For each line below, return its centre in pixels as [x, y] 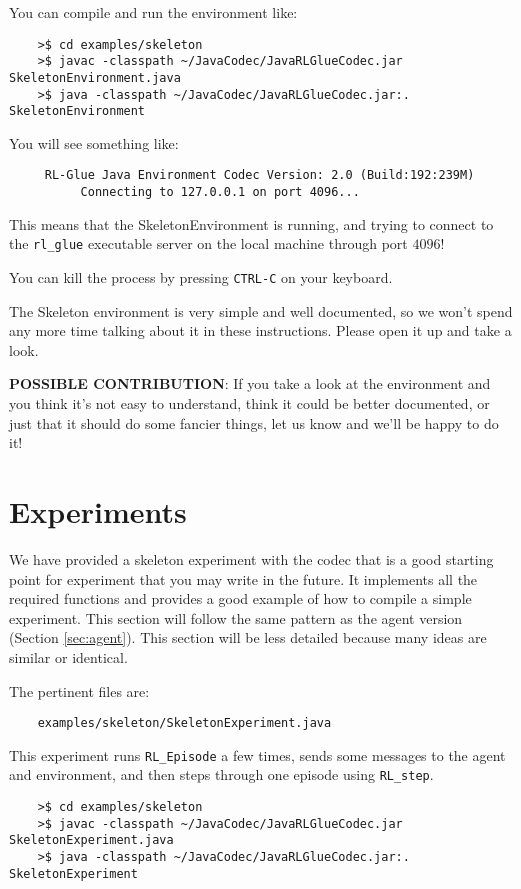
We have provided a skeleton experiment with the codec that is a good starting [251, 558]
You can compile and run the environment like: [153, 12]
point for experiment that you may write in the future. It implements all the [243, 578]
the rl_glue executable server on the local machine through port [208, 243]
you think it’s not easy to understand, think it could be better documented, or [249, 403]
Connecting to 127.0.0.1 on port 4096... [220, 192]
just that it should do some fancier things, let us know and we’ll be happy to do [254, 422]
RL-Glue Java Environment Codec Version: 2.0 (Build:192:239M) [259, 175]
